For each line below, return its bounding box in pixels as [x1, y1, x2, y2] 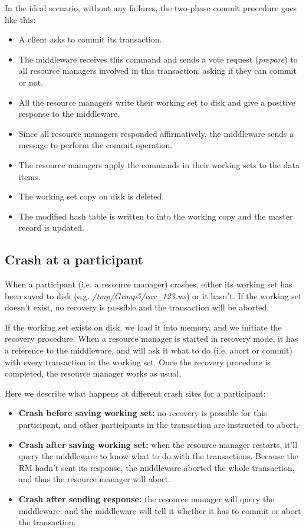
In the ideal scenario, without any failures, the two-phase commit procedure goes [5, 2, 297, 14]
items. [18, 170, 41, 182]
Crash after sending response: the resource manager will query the [18, 493, 275, 505]
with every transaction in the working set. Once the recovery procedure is [5, 355, 271, 368]
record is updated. [18, 221, 84, 234]
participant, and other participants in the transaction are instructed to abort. [18, 418, 299, 431]
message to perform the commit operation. [18, 139, 173, 151]
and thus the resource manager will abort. [18, 473, 170, 485]
